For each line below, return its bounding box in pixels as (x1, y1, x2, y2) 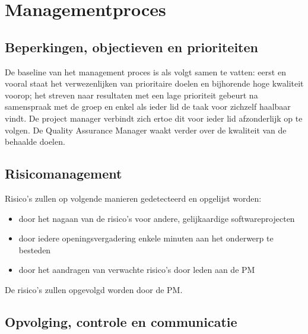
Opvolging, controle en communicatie (5, 312, 237, 330)
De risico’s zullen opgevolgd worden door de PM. (5, 283, 183, 295)
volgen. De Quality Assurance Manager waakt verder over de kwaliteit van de (5, 123, 287, 136)
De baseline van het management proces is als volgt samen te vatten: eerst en (5, 65, 286, 78)
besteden (18, 243, 51, 256)
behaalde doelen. (5, 135, 65, 148)
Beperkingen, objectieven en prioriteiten (5, 37, 258, 56)
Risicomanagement (5, 164, 122, 183)
